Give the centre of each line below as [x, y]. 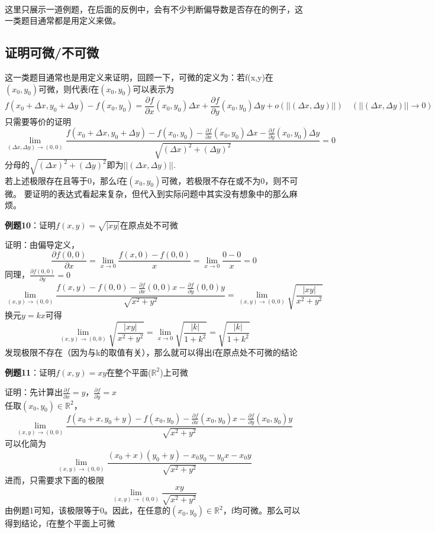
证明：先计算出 [34, 392]
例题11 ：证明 [30, 372]
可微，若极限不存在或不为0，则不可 [230, 180]
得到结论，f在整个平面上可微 [60, 523]
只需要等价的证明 [38, 121]
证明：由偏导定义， [42, 245]
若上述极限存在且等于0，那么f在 [66, 180]
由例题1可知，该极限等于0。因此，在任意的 [88, 510]
